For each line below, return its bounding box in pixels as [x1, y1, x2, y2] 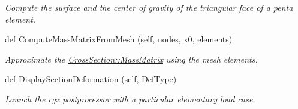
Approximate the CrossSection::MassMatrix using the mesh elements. [5, 52, 258, 65]
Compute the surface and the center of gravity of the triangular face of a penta [5, 1, 293, 13]
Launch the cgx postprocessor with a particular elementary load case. [5, 92, 255, 105]
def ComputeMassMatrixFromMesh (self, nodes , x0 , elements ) [5, 33, 233, 45]
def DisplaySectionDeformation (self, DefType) [5, 73, 177, 85]
